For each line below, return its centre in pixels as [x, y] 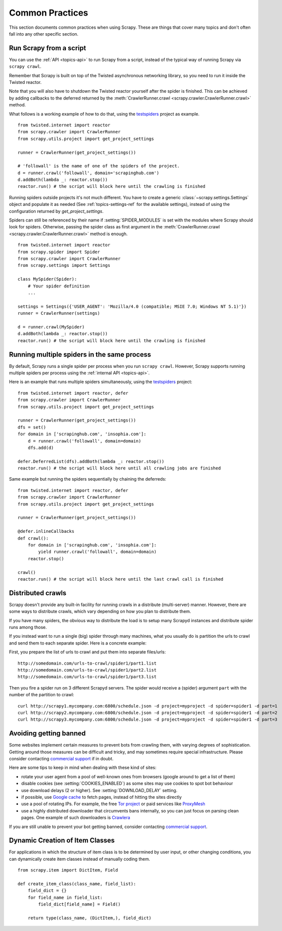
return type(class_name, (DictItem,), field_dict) [90, 918]
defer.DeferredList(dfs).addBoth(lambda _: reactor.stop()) [91, 461]
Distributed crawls [38, 593]
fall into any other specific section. [44, 34]
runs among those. [28, 627]
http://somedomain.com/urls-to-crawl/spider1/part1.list [87, 663]
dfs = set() [32, 427]
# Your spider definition [59, 286]
